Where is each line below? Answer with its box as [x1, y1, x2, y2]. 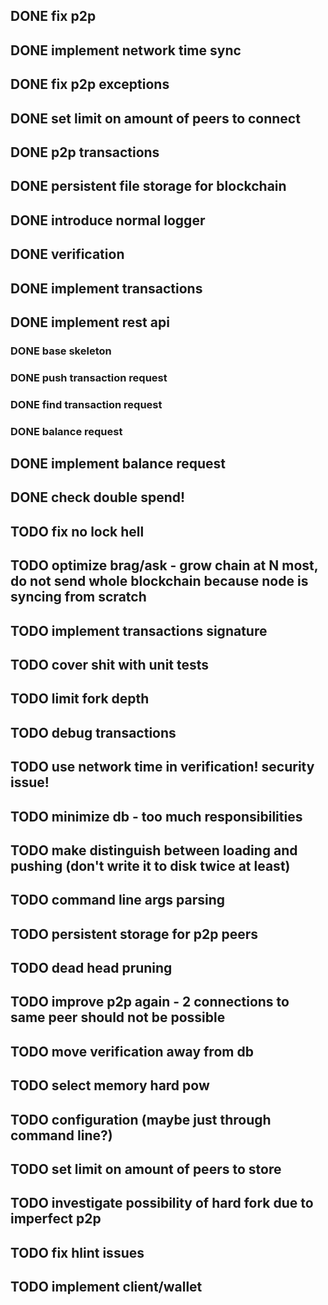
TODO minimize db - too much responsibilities [10, 808, 303, 825]
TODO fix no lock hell [10, 523, 145, 540]
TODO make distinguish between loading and [10, 842, 298, 859]
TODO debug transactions [10, 724, 177, 741]
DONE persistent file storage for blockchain [10, 178, 287, 195]
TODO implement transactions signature [10, 622, 268, 639]
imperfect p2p [10, 1210, 102, 1228]
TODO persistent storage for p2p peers [10, 925, 258, 943]
